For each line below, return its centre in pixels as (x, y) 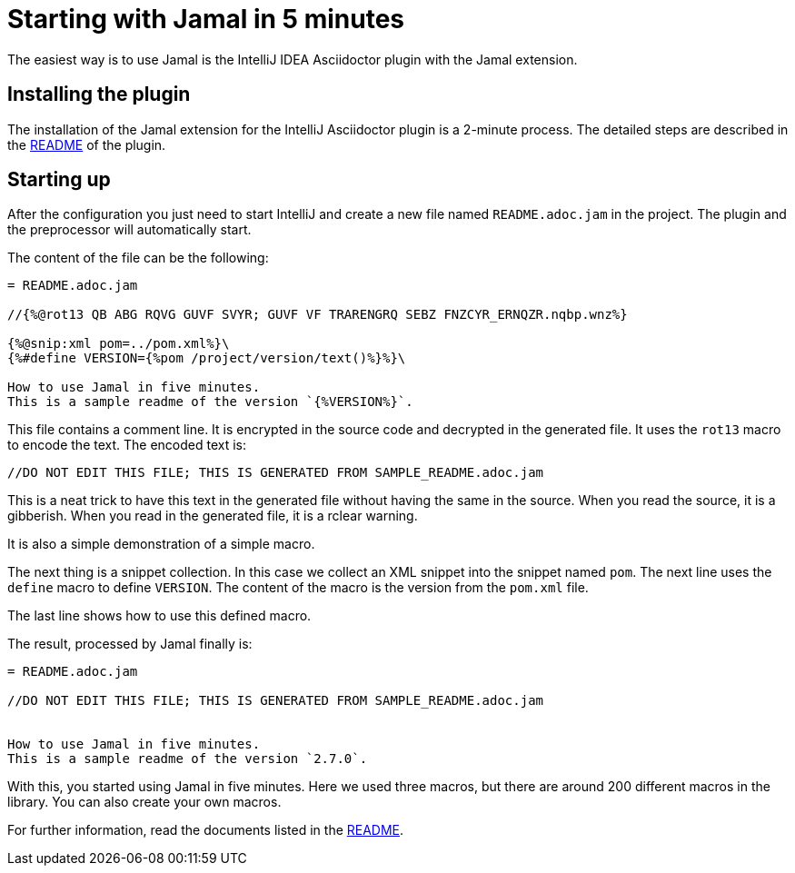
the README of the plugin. (87, 144)
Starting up (59, 180)
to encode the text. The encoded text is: (127, 445)
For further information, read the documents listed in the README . (206, 830)
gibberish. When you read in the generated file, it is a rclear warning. (213, 516)
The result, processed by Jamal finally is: (130, 644)
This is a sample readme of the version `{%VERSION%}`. (210, 402)
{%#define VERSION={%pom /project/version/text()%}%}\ (207, 358)
